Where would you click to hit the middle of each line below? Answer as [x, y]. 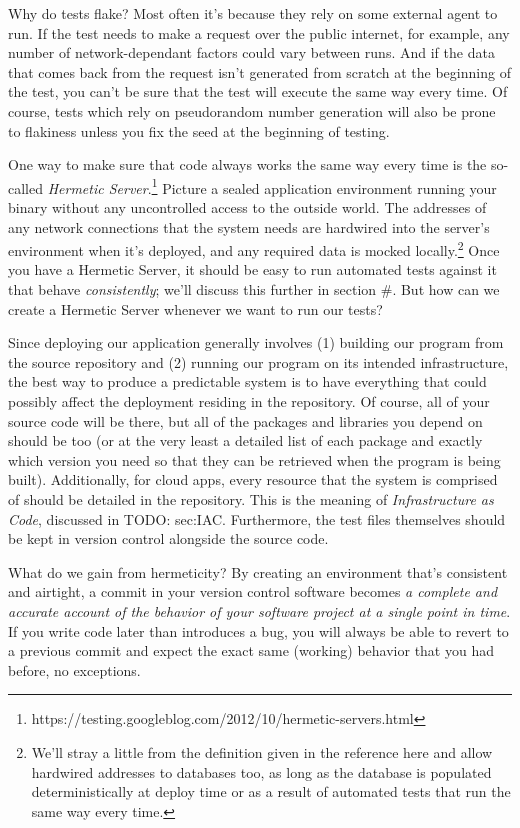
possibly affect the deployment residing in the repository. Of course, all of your [249, 401]
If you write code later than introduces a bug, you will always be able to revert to [258, 630]
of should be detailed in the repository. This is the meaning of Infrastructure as [251, 498]
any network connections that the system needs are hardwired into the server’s [249, 226]
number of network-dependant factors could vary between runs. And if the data [251, 52]
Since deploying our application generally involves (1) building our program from [256, 342]
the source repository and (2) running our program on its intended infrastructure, [258, 361]
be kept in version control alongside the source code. [168, 538]
